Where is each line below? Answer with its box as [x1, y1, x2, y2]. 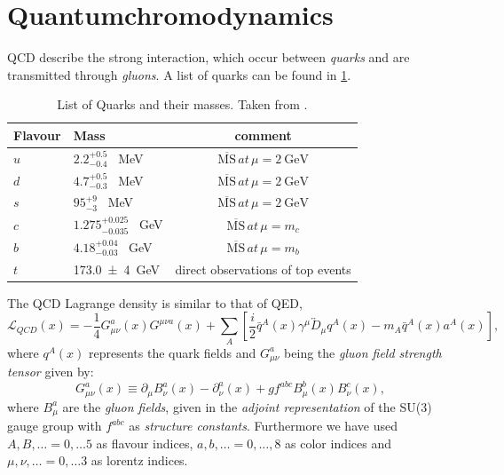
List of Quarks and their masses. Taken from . [57, 95, 308, 114]
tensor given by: [7, 362, 94, 381]
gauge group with [7, 416, 102, 435]
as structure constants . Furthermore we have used [129, 416, 398, 435]
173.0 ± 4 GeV [73, 259, 160, 278]
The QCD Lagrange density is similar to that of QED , [7, 293, 303, 312]
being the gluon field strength [284, 343, 442, 361]
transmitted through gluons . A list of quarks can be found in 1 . [7, 65, 351, 83]
